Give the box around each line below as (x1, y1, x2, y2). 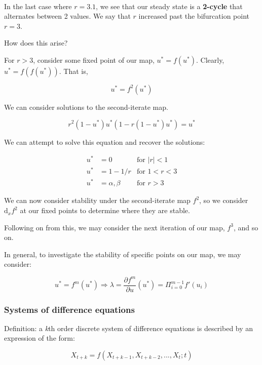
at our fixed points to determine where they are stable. (20, 205, 190, 216)
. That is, (59, 65, 88, 76)
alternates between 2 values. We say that (4, 11, 131, 21)
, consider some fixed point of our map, (33, 54, 155, 65)
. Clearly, (196, 54, 224, 65)
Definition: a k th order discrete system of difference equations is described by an (4, 322, 253, 333)
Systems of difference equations (4, 303, 135, 315)
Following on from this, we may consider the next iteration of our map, (4, 222, 225, 232)
